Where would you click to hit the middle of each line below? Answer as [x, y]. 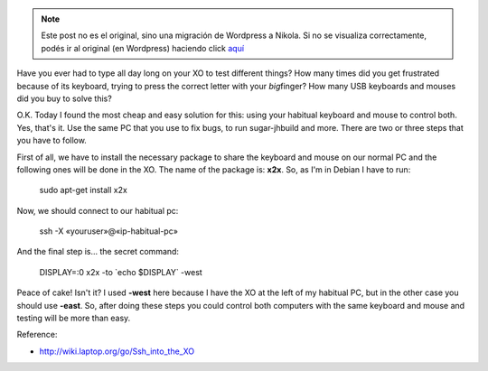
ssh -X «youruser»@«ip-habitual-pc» [108, 231]
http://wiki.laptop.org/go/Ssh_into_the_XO [117, 351]
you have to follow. [52, 141]
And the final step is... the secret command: [98, 252]
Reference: [37, 335]
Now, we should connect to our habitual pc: [98, 210]
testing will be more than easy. [74, 318]
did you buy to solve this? [64, 98]
